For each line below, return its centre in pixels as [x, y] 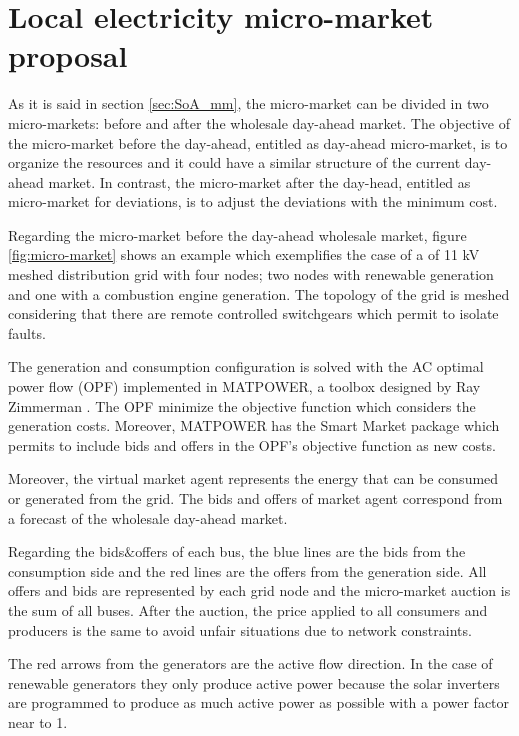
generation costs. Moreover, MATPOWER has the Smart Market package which [254, 425]
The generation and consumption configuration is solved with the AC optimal [246, 366]
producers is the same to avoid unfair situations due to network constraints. [240, 629]
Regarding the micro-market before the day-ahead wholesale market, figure [237, 234]
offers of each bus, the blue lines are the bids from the [300, 551]
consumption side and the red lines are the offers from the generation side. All [247, 570]
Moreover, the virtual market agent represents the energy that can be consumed [253, 478]
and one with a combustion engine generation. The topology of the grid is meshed [259, 293]
